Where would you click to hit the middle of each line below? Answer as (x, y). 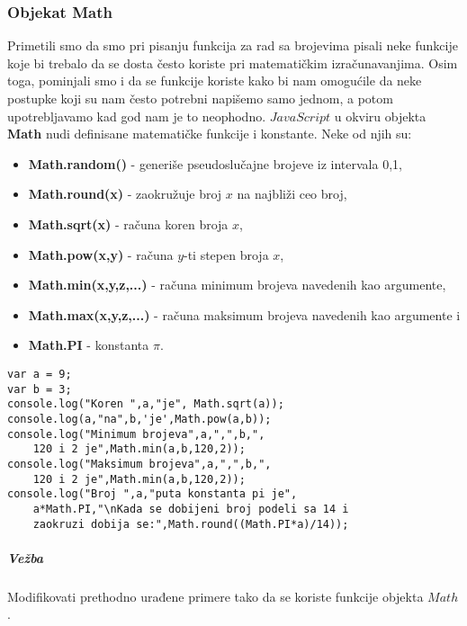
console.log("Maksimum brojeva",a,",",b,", (139, 464)
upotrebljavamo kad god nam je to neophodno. (137, 116)
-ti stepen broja (226, 254)
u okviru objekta (380, 116)
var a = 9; (40, 374)
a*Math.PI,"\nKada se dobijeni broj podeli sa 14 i (191, 509)
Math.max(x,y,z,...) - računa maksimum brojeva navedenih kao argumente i (244, 314)
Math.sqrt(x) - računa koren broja (128, 224)
